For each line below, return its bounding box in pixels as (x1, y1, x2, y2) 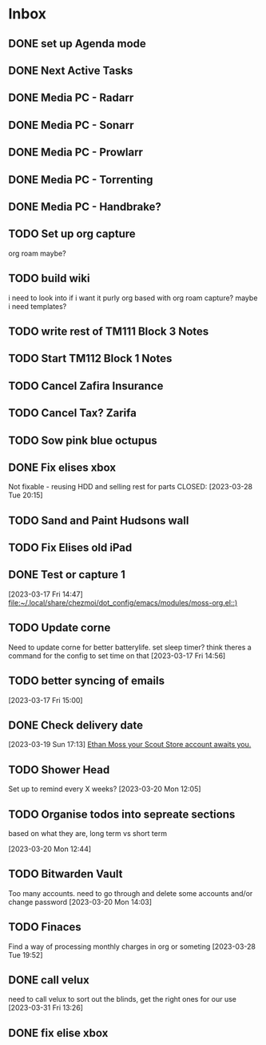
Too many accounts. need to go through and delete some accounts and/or (8, 888, 253, 898)
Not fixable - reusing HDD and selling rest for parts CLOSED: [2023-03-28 (8, 482, 253, 492)
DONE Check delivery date (8, 718, 144, 732)
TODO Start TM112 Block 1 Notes (8, 352, 173, 365)
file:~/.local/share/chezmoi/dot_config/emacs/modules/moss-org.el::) (8, 597, 238, 607)
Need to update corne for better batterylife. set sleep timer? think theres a (8, 642, 252, 652)
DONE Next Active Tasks (8, 63, 133, 77)
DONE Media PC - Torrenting (8, 173, 153, 187)
